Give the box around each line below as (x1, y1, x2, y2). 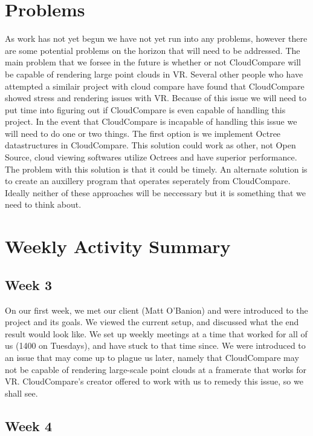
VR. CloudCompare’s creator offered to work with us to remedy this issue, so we (5, 375, 303, 388)
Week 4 (5, 416, 52, 435)
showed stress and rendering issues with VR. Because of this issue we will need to (5, 91, 307, 104)
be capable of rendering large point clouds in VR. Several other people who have (5, 67, 303, 80)
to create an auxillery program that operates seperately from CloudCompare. (5, 174, 291, 187)
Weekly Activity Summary (5, 234, 231, 259)
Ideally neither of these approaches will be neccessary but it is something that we (5, 186, 306, 199)
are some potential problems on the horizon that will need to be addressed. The (5, 44, 300, 56)
